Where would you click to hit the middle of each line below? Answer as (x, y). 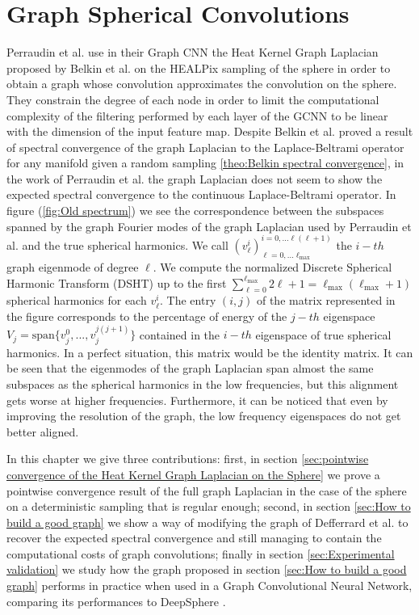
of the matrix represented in (326, 300)
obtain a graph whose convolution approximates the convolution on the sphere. (202, 84)
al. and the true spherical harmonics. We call (117, 244)
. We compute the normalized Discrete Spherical (272, 266)
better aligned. (43, 431)
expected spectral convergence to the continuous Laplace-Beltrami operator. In (201, 194)
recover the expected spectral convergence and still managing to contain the (194, 538)
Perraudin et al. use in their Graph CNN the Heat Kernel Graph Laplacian (193, 52)
